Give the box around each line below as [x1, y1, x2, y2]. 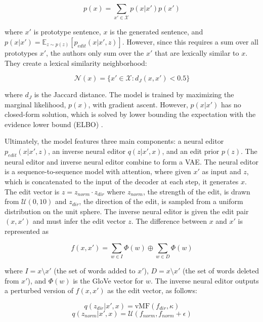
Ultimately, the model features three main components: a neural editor [5, 136, 224, 146]
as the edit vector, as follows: [107, 285, 197, 296]
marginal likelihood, [5, 99, 66, 109]
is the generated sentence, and [110, 26, 203, 37]
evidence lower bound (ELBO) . [5, 118, 103, 129]
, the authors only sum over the [46, 47, 144, 58]
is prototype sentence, [33, 26, 101, 37]
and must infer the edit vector [32, 216, 126, 226]
